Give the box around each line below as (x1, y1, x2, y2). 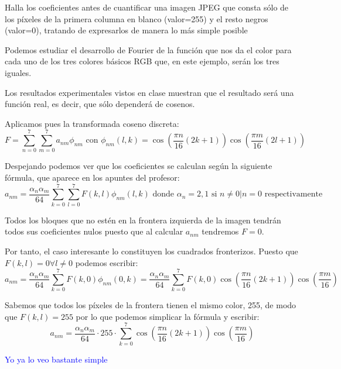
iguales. (5, 66, 32, 78)
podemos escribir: (75, 256, 138, 268)
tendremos (202, 225, 239, 237)
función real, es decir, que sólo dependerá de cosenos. (5, 98, 195, 110)
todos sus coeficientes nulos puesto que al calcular (5, 225, 183, 237)
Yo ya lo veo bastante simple (5, 353, 108, 365)
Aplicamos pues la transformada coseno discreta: (5, 117, 179, 129)
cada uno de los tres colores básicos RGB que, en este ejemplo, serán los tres (5, 55, 279, 67)
